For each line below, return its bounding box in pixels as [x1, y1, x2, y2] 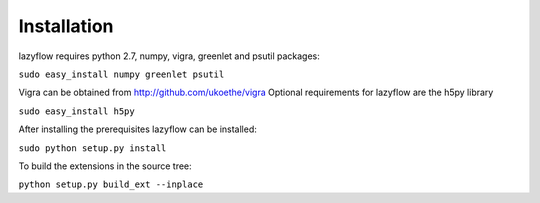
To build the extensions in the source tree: [18, 160, 192, 172]
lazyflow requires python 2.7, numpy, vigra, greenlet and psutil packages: [18, 50, 320, 62]
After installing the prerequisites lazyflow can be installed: [18, 123, 257, 135]
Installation [18, 15, 114, 37]
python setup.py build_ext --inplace [18, 179, 204, 190]
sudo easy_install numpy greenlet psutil [18, 68, 225, 80]
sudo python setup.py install [18, 142, 167, 154]
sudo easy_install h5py [18, 105, 135, 117]
